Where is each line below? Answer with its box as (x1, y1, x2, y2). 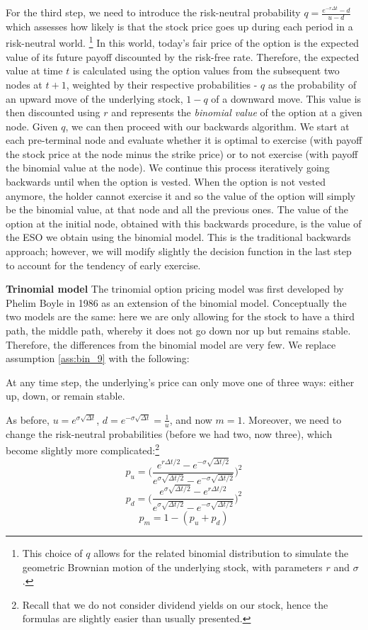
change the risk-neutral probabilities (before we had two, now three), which (6, 426, 333, 441)
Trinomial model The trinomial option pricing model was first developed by (6, 281, 344, 296)
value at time (6, 63, 63, 78)
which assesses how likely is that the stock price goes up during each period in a (6, 18, 353, 33)
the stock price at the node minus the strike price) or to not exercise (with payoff (6, 146, 358, 161)
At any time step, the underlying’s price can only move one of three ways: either (6, 374, 355, 389)
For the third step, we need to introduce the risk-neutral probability (6, 5, 301, 20)
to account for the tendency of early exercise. (6, 257, 201, 272)
